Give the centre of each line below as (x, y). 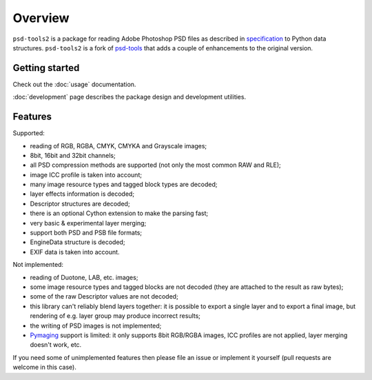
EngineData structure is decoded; (77, 242)
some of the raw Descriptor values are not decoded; (104, 297)
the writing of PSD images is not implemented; (96, 326)
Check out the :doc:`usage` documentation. (74, 84)
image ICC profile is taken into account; (86, 174)
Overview (41, 18)
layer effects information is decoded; (82, 194)
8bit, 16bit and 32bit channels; (73, 155)
